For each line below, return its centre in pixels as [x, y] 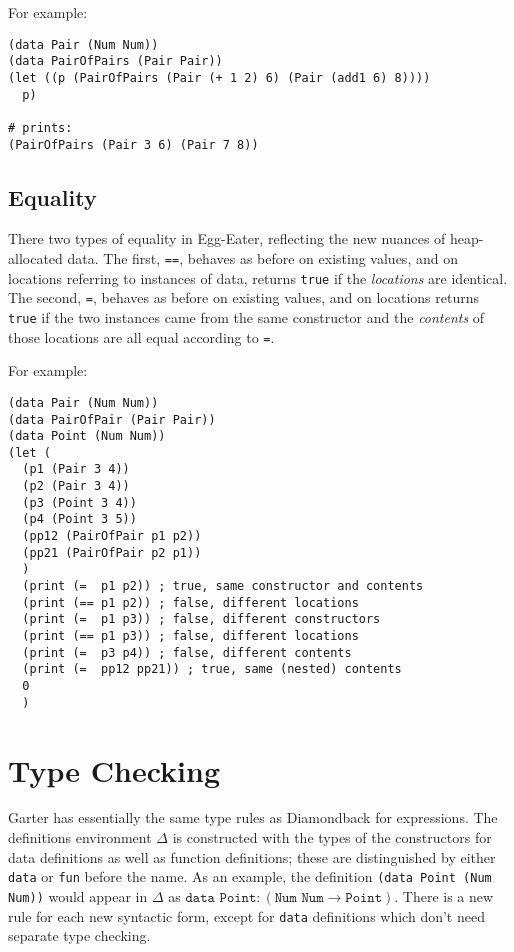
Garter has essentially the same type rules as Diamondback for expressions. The [253, 817]
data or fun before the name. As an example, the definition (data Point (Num [250, 876]
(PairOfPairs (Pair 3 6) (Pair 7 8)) [133, 144]
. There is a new [444, 895]
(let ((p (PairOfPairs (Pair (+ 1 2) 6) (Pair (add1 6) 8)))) [219, 77]
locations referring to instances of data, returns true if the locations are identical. [258, 277]
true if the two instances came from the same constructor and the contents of [246, 316]
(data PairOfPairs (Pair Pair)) [115, 61]
